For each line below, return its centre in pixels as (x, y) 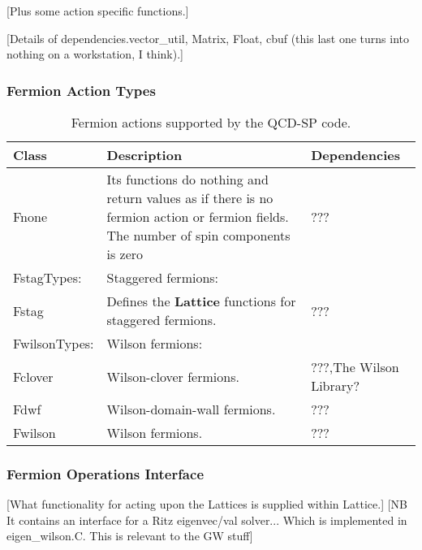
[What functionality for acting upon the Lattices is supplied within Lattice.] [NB (207, 504)
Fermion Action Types (81, 90)
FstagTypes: (47, 277)
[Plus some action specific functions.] (98, 11)
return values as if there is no (190, 198)
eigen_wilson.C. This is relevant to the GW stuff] (130, 536)
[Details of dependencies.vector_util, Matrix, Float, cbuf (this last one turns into (208, 38)
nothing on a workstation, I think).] (95, 54)
